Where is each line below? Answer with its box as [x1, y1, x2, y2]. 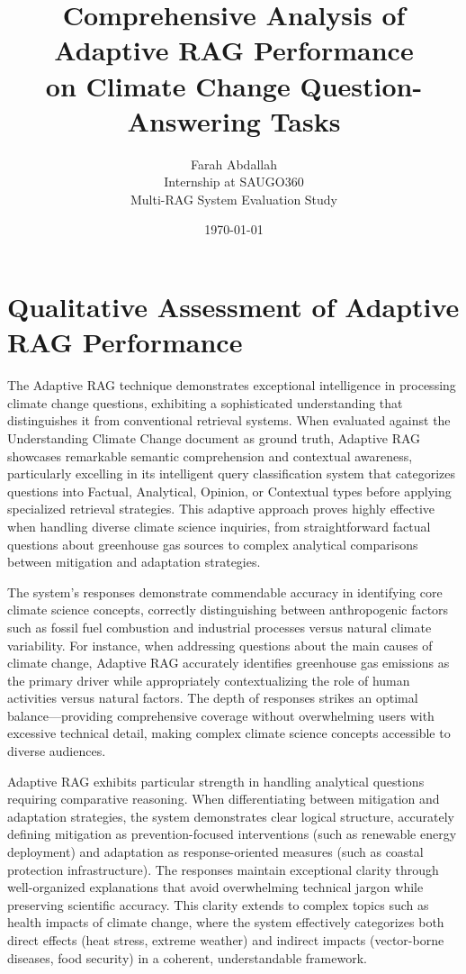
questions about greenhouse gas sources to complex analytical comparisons [7, 534, 418, 553]
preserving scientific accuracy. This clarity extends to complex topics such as [7, 895, 429, 914]
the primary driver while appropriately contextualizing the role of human [7, 670, 410, 689]
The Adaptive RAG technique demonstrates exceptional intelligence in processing [7, 376, 456, 395]
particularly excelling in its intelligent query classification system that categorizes [7, 464, 455, 483]
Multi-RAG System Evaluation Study [130, 189, 338, 208]
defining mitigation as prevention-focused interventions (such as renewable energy [7, 824, 457, 843]
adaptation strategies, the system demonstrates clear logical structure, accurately [7, 806, 454, 825]
